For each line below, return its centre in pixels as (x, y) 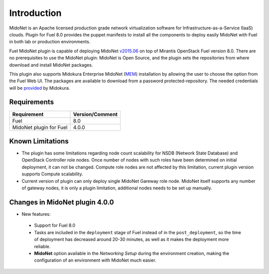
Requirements (32, 102)
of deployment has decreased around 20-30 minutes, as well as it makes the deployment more (132, 240)
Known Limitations (39, 141)
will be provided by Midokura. (40, 88)
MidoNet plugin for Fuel (40, 127)
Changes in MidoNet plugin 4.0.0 (62, 202)
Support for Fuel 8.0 (55, 225)
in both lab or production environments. (50, 42)
